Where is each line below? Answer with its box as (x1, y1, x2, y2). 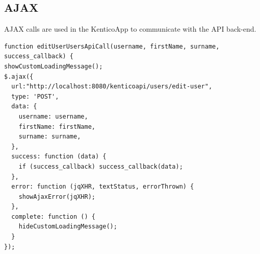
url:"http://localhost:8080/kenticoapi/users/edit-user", (11, 83, 213, 90)
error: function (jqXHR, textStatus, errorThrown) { (11, 183, 194, 191)
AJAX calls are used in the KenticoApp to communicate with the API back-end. (4, 24, 256, 34)
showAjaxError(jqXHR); (18, 193, 95, 200)
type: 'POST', (11, 93, 59, 100)
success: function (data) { (11, 153, 107, 160)
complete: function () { (11, 213, 95, 220)
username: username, (18, 112, 88, 120)
